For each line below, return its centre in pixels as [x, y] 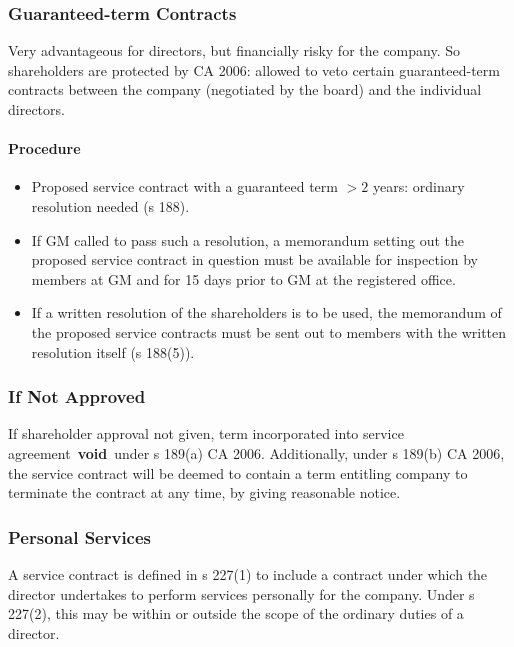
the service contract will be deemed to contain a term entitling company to [238, 472]
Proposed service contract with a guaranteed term [184, 186]
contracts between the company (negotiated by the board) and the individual [245, 89]
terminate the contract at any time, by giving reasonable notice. [204, 492]
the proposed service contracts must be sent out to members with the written [269, 331]
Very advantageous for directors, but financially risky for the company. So [234, 50]
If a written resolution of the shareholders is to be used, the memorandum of [266, 312]
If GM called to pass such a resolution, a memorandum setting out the [248, 239]
